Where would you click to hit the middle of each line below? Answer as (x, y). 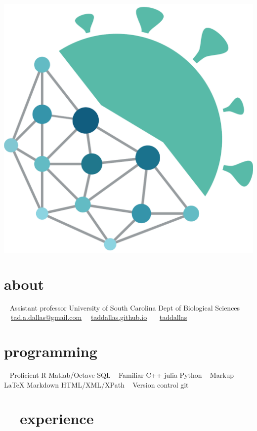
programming (51, 351)
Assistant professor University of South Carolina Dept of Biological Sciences (125, 307)
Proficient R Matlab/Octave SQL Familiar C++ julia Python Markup (122, 375)
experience (57, 418)
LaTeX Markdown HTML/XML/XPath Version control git (96, 384)
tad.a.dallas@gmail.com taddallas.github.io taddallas (99, 317)
